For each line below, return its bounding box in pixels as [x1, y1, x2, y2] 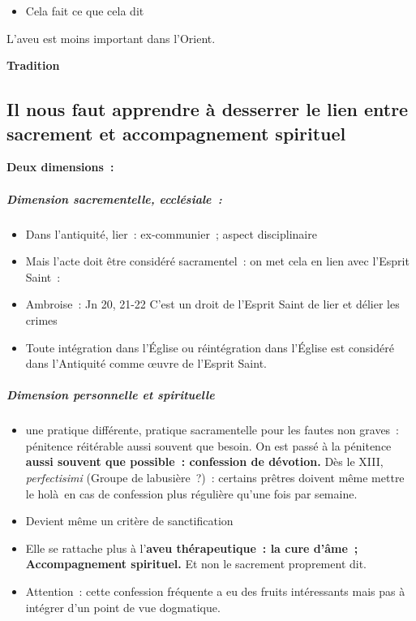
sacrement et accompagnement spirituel [6, 120, 346, 145]
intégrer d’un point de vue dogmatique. [25, 598, 221, 615]
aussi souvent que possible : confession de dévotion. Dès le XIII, [25, 453, 384, 470]
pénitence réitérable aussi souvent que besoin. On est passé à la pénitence [25, 437, 392, 454]
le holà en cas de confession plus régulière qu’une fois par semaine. [25, 485, 358, 502]
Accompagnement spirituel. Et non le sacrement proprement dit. [25, 555, 367, 572]
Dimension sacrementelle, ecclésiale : [6, 190, 222, 207]
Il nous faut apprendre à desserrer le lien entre [6, 97, 409, 122]
